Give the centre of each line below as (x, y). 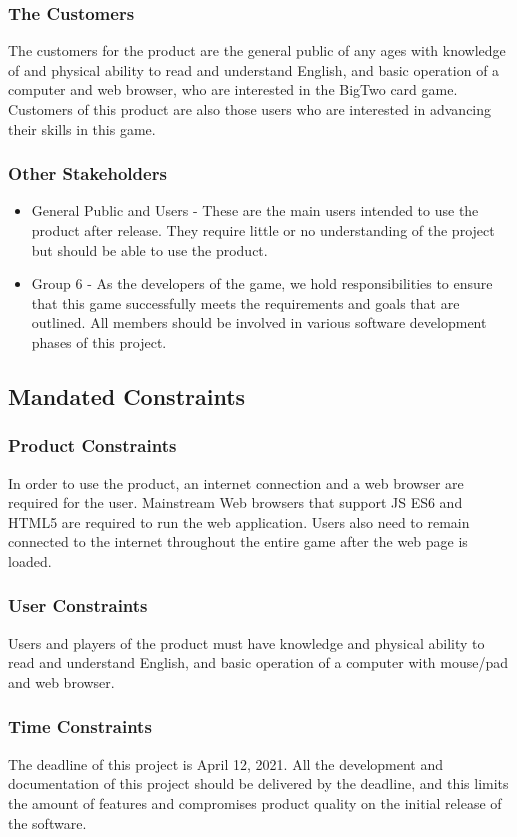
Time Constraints (80, 726)
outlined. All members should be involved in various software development (259, 322)
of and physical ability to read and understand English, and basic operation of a (254, 69)
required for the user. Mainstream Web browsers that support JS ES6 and (235, 502)
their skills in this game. (82, 128)
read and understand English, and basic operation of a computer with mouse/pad (258, 662)
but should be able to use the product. (149, 249)
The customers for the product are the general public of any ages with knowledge (257, 50)
